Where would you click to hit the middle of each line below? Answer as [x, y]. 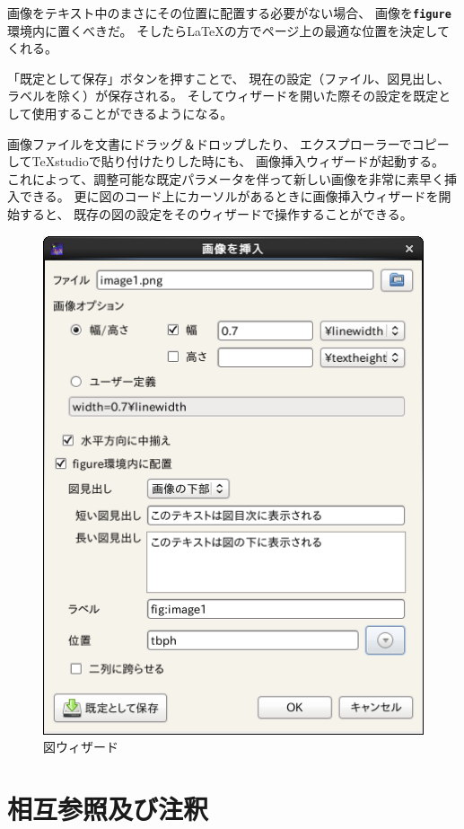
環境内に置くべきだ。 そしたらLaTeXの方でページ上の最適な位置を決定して [228, 30]
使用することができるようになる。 [132, 114]
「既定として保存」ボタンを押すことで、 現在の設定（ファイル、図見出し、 [229, 78]
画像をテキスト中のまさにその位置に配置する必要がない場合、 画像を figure [229, 13]
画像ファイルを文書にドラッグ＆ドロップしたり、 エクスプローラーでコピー [228, 143]
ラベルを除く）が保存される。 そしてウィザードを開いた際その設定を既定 [223, 96]
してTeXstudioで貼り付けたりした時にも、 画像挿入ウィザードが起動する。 [226, 161]
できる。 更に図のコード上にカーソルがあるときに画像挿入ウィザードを [229, 196]
